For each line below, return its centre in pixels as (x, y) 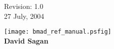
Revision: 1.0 (24, 6)
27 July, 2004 (24, 16)
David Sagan (26, 40)
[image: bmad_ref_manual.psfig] (58, 32)
